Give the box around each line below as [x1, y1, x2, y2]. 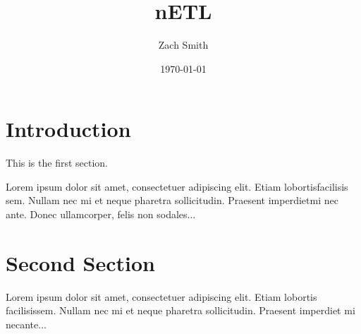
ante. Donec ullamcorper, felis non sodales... [6, 207, 196, 222]
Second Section [6, 248, 155, 277]
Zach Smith [158, 37, 209, 52]
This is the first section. [6, 155, 108, 170]
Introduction [6, 114, 131, 143]
